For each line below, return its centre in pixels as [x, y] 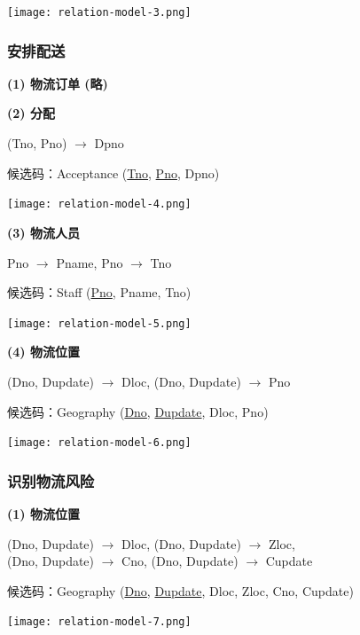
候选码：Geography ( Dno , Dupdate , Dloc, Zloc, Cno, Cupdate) [180, 590]
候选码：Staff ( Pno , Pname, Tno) [99, 292]
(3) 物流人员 [43, 232]
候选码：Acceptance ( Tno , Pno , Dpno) [113, 172]
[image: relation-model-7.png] [99, 622]
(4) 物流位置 [43, 352]
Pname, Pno [90, 262]
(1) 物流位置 [43, 513]
